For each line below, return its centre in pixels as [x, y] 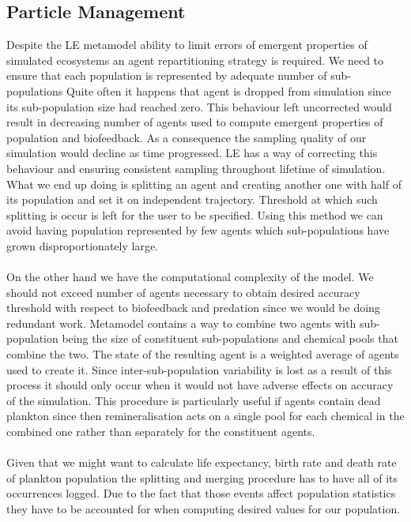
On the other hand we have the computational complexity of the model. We [190, 277]
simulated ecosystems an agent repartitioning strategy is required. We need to [195, 60]
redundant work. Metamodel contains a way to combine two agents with [181, 323]
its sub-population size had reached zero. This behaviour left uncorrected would [199, 106]
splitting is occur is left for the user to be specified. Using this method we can [195, 214]
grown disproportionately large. [82, 245]
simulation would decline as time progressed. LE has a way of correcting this [192, 153]
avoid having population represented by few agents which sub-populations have [198, 230]
